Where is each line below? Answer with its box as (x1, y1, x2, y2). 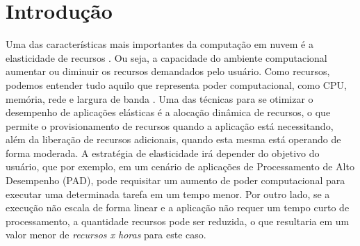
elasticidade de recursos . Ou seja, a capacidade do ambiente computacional (6, 50, 327, 65)
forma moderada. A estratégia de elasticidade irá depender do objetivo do (6, 145, 320, 160)
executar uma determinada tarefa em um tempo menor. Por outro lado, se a (6, 186, 330, 201)
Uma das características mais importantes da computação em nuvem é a (6, 37, 313, 51)
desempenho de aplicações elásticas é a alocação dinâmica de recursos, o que (6, 105, 331, 120)
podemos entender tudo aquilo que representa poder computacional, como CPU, (6, 77, 347, 92)
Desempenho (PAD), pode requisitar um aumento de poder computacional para (6, 173, 345, 188)
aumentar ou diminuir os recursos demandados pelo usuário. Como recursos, (6, 64, 330, 79)
